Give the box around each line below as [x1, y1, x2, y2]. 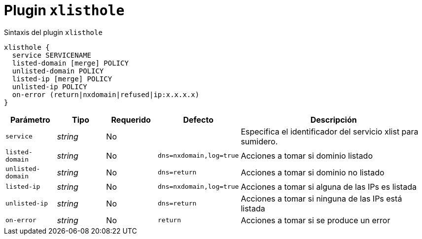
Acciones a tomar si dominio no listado [241, 167, 385, 177]
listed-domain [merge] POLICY [12, 59, 129, 67]
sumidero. [241, 136, 278, 146]
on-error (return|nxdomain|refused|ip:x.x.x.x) [12, 90, 200, 99]
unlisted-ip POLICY [12, 82, 87, 91]
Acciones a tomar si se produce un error [241, 215, 390, 225]
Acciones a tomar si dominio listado [241, 150, 373, 161]
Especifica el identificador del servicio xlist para [241, 126, 419, 137]
